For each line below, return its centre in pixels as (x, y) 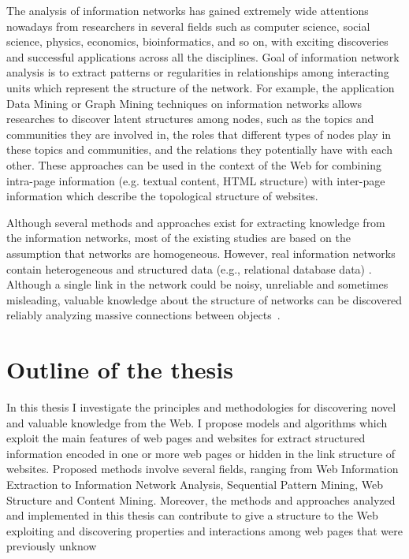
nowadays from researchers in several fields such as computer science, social (188, 26)
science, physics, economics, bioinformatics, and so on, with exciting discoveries (197, 41)
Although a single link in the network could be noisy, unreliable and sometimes (197, 284)
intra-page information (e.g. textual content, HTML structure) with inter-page (196, 180)
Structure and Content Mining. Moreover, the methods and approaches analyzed (201, 499)
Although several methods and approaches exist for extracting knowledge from (196, 222)
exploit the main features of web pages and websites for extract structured (186, 438)
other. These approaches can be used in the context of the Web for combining (194, 164)
